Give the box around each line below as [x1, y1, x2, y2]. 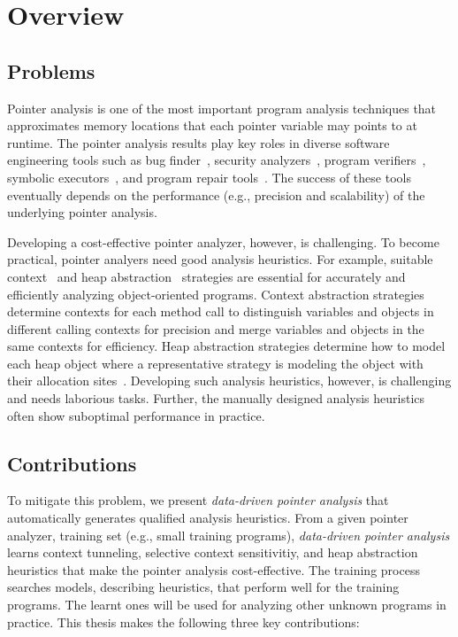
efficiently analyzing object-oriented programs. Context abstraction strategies [7, 284, 424, 303]
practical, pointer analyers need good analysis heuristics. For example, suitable [7, 250, 433, 268]
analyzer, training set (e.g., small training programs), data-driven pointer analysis [7, 525, 450, 544]
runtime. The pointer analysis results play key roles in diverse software [7, 133, 390, 151]
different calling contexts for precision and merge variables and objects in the [7, 319, 424, 338]
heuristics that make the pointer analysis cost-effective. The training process [7, 560, 420, 579]
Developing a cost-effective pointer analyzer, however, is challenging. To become [7, 232, 439, 251]
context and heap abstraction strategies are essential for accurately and [7, 267, 406, 285]
